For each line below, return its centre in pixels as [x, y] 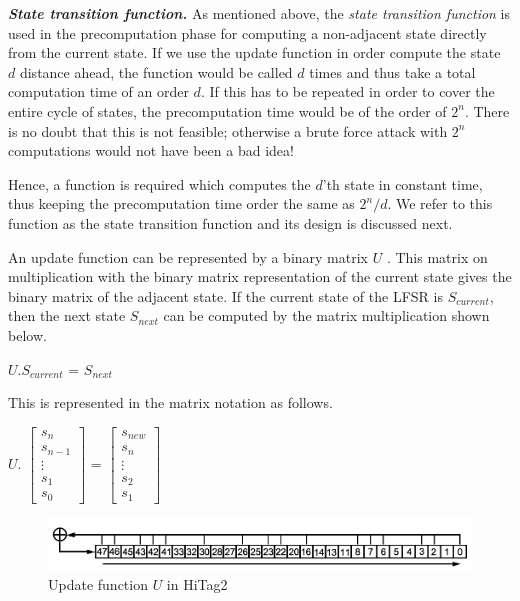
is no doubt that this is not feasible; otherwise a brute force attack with [228, 130]
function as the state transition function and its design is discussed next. [230, 222]
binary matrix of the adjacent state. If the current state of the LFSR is [225, 295]
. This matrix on [437, 256]
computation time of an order [98, 91]
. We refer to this [440, 203]
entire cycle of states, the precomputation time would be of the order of [227, 110]
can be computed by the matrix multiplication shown [326, 315]
